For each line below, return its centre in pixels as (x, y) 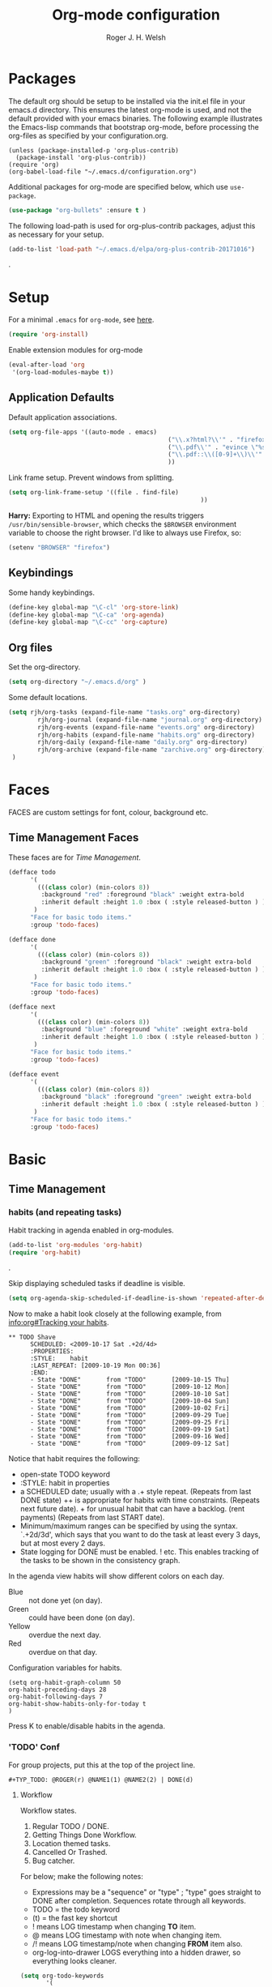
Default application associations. (63, 417)
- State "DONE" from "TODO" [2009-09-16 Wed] (130, 1437)
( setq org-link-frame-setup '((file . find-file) (94, 493)
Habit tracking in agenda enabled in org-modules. (91, 1230)
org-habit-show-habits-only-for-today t (78, 1704)
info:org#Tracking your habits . (59, 1323)
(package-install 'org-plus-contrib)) (81, 157)
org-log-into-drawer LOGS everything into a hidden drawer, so (136, 1952)
